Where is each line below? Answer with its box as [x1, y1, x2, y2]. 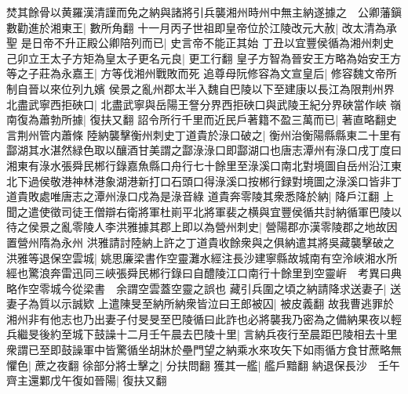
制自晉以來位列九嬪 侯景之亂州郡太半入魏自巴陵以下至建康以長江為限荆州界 [6, 80, 395, 96]
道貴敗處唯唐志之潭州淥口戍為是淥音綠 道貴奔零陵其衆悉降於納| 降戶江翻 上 [6, 188, 394, 204]
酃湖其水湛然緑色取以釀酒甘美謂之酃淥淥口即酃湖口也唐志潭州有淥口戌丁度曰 [6, 142, 402, 158]
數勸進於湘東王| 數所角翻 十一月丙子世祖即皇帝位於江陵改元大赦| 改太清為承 [6, 19, 397, 35]
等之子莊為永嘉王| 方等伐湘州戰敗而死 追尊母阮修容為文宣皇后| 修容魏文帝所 [6, 65, 397, 81]
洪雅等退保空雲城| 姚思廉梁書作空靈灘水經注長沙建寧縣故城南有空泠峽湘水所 [6, 249, 398, 266]
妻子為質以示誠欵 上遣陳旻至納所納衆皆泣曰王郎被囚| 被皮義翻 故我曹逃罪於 [6, 295, 394, 312]
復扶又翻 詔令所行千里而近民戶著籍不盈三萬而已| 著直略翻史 [89, 111, 397, 128]
